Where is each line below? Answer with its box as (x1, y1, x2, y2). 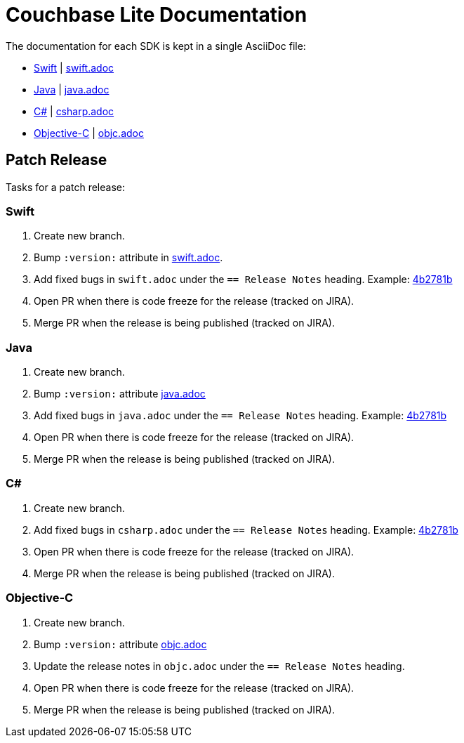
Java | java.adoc (34, 83, 110, 96)
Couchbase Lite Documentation (6, 3, 307, 27)
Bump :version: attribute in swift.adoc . (34, 251, 223, 264)
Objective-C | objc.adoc (34, 126, 144, 139)
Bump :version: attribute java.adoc (34, 388, 206, 400)
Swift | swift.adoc (34, 61, 114, 74)
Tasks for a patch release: (6, 180, 126, 193)
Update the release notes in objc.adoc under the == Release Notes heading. (34, 659, 405, 672)
